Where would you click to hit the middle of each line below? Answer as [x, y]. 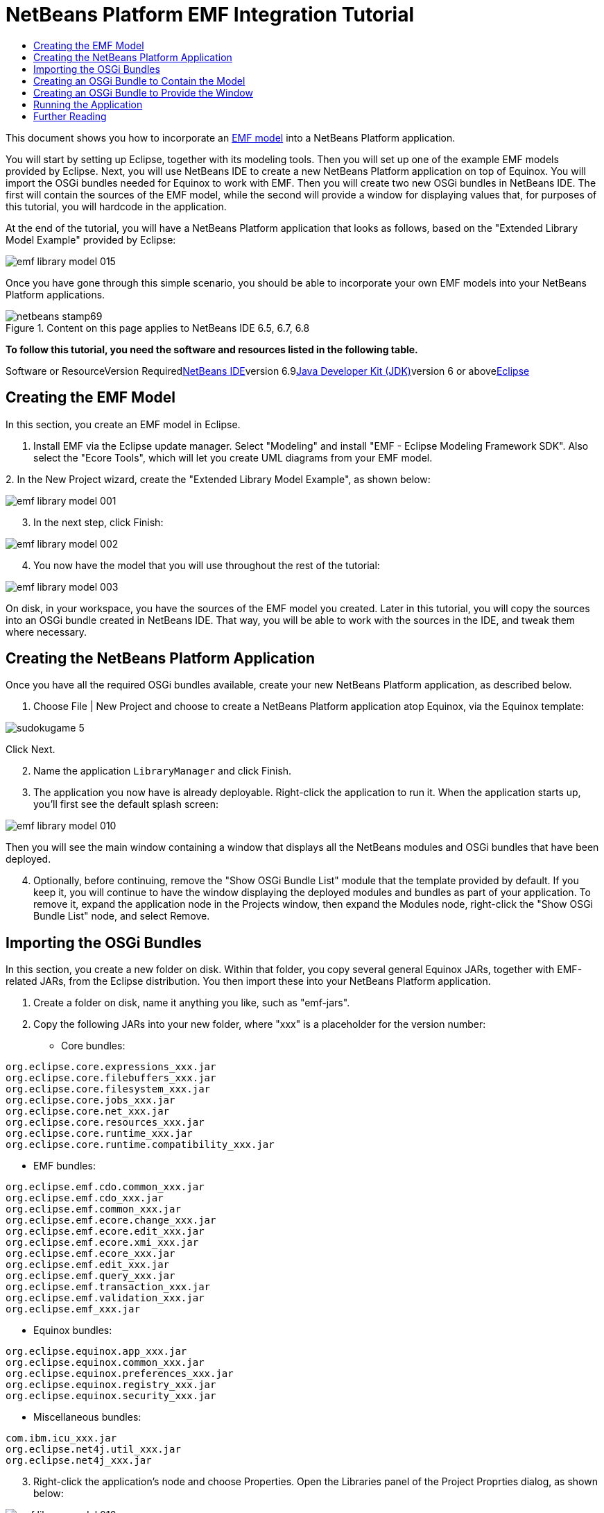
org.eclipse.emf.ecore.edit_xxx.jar [105, 1232]
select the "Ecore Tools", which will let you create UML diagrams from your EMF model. [233, 457]
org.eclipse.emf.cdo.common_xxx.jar [105, 1187]
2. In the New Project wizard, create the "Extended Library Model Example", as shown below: [218, 479]
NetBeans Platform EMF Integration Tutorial [210, 15]
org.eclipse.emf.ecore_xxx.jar [90, 1254]
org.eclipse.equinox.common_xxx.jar [105, 1363]
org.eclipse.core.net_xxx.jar [88, 1111]
